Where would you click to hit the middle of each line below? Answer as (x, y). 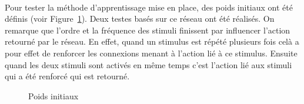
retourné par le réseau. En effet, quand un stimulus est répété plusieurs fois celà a (152, 41)
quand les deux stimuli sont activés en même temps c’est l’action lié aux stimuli (148, 64)
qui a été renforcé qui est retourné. (67, 76)
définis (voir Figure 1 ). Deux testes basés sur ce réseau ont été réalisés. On (140, 19)
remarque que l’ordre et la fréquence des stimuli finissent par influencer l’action (148, 30)
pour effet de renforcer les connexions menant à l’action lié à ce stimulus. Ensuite (151, 53)
